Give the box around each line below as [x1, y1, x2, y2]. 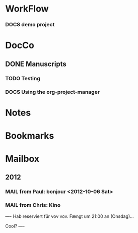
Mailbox [5, 153, 40, 164]
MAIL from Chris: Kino [5, 202, 61, 209]
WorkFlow [5, 3, 49, 15]
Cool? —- [5, 223, 25, 229]
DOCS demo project [5, 21, 55, 28]
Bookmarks [5, 130, 54, 141]
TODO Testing [5, 75, 40, 82]
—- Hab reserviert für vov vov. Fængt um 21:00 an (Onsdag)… [5, 213, 134, 219]
